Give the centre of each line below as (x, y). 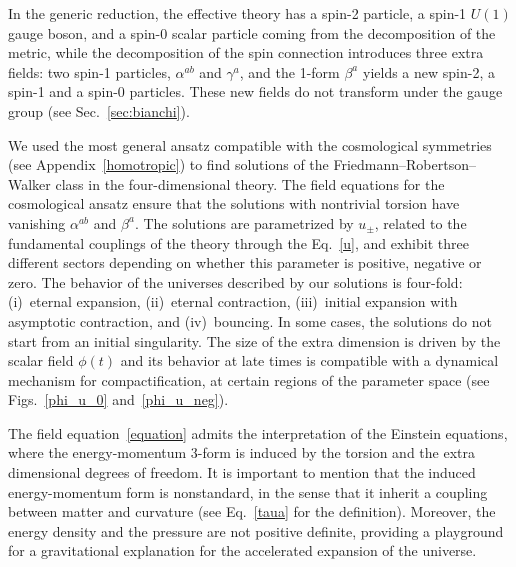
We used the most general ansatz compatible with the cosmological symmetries (250, 144)
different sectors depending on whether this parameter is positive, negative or (245, 262)
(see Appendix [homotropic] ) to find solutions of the (168, 164)
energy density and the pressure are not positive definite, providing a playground (256, 530)
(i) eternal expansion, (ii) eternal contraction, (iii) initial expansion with (233, 301)
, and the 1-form (289, 71)
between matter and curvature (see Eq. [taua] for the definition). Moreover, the (252, 511)
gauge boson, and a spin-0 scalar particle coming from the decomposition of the (252, 32)
